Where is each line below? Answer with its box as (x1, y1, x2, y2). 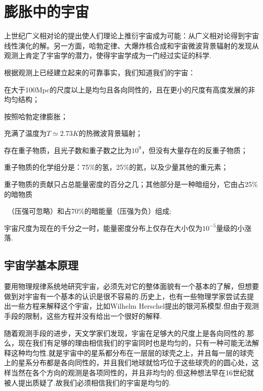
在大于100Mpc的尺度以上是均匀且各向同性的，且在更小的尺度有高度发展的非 (4, 84, 255, 94)
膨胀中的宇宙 (4, 1, 90, 22)
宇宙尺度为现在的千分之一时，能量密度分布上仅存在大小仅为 (4, 222, 202, 233)
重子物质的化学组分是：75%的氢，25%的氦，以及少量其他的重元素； (4, 162, 229, 172)
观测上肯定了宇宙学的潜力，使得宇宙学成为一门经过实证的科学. (4, 50, 211, 61)
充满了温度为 (4, 128, 47, 138)
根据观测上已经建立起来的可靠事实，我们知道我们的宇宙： (4, 67, 195, 77)
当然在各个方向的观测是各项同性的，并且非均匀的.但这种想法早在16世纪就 (11, 367, 254, 377)
